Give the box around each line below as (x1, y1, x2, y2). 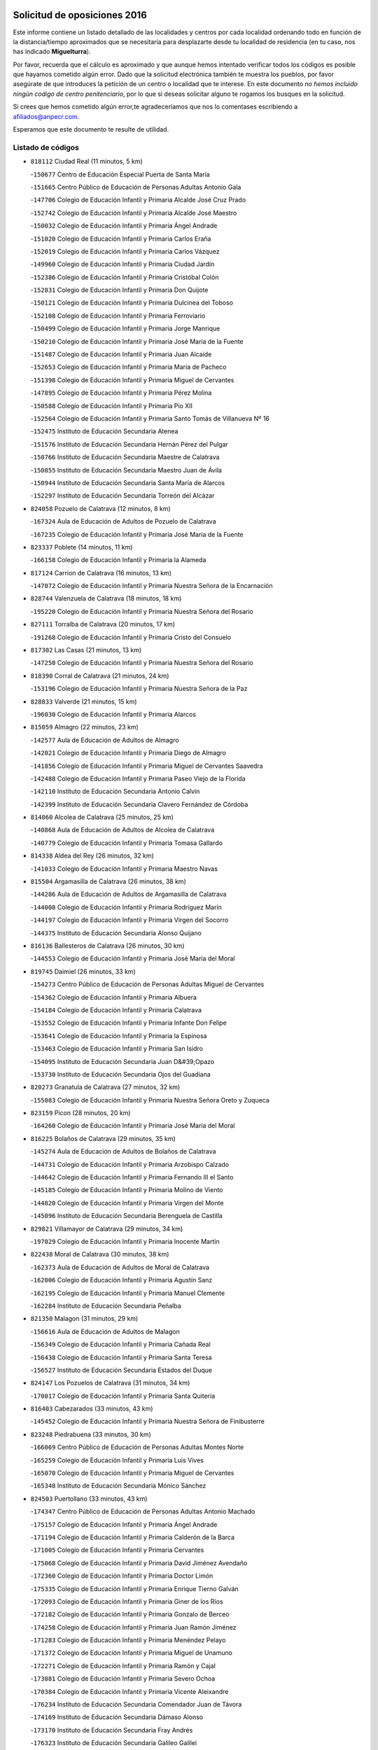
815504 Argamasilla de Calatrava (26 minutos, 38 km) (30, 877, 187, 885)
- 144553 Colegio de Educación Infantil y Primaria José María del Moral (30, 954, 235, 962)
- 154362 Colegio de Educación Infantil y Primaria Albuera (30, 993, 197, 1001)
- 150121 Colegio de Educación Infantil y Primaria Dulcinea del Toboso (30, 298, 234, 307)
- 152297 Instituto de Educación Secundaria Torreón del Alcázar (30, 491, 215, 500)
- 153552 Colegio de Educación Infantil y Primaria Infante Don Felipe (30, 1018, 227, 1027)
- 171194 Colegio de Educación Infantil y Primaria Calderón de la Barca (30, 1533, 234, 1541)
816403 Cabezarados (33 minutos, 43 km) (30, 1404, 153, 1413)
